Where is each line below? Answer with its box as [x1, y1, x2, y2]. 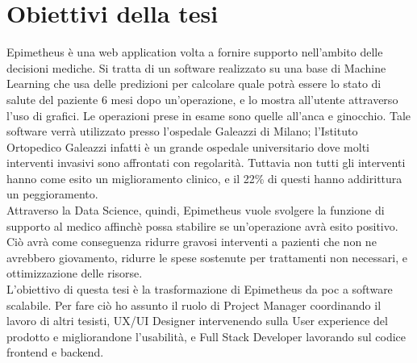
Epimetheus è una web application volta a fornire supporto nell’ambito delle [6, 44, 383, 60]
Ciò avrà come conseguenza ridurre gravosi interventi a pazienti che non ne [6, 233, 377, 250]
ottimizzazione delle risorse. [6, 265, 143, 282]
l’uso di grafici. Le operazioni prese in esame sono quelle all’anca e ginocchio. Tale [6, 106, 411, 123]
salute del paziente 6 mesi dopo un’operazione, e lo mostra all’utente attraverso [6, 90, 398, 107]
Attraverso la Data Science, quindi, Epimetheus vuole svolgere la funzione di [6, 202, 385, 219]
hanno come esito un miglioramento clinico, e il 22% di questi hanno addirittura [6, 169, 402, 186]
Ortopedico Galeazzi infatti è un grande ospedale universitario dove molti [6, 138, 369, 155]
